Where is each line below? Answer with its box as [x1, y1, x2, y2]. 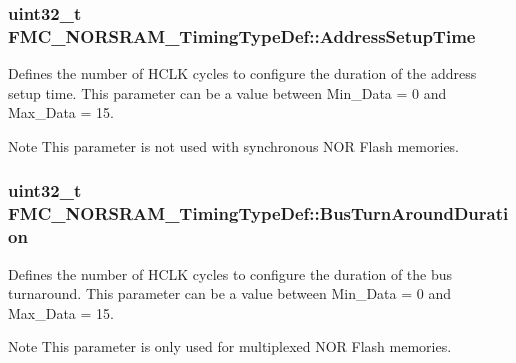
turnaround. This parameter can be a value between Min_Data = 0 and [8, 283, 452, 304]
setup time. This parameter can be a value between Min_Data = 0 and [8, 82, 447, 103]
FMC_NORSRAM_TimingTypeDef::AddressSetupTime [8, 23, 476, 48]
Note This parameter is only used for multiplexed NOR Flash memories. [8, 336, 452, 357]
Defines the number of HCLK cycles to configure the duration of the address [8, 63, 477, 84]
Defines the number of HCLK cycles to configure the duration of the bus [8, 263, 453, 284]
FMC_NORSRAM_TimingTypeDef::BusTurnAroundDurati [8, 201, 509, 226]
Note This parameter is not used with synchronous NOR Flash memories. [8, 135, 460, 156]
